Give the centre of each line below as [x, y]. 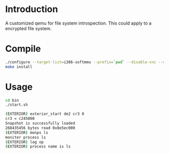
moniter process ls [26, 137]
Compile [23, 49]
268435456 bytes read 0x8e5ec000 [40, 128]
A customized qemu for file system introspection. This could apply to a [78, 23]
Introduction [32, 9]
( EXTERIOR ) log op [24, 142]
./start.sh [17, 105]
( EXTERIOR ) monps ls [27, 132]
